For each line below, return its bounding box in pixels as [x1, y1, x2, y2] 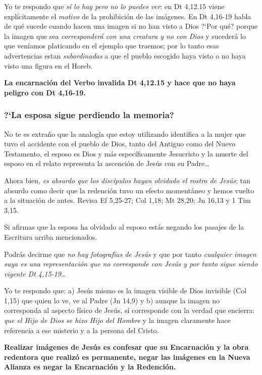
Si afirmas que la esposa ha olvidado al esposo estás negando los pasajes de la [4, 222, 244, 232]
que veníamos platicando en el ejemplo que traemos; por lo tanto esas [4, 40, 219, 51]
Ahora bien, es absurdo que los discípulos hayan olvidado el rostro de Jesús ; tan [4, 175, 250, 185]
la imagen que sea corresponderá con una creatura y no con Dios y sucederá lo [4, 30, 246, 41]
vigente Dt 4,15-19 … [4, 268, 66, 279]
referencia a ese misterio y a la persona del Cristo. [4, 325, 159, 335]
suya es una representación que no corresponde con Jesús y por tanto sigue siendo [4, 258, 258, 269]
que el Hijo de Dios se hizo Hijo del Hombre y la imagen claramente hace [4, 315, 231, 326]
